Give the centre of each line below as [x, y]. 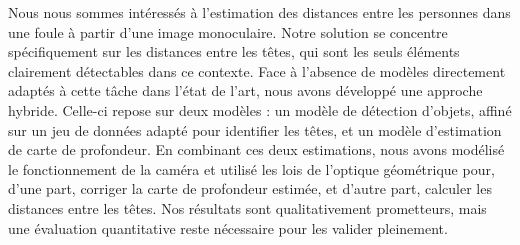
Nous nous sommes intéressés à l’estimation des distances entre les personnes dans [259, 12]
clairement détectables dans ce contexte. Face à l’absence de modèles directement [257, 70]
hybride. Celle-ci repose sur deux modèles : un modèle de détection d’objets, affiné [260, 109]
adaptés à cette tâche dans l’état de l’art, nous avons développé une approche [245, 90]
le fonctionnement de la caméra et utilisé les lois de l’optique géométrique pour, [251, 168]
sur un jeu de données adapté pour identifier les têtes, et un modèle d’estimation [255, 129]
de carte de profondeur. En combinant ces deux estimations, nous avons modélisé [256, 149]
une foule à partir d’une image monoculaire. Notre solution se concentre [228, 31]
